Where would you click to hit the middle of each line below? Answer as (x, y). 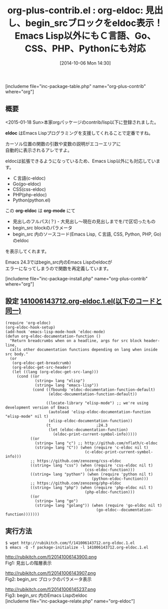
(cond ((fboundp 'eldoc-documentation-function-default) (94, 390)
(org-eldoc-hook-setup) (30, 327)
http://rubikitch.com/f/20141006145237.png (51, 589)
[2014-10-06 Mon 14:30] (85, 63)
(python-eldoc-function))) (120, 479)
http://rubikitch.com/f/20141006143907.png (51, 573)
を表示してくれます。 (27, 251)
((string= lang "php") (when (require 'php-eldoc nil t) (92, 487)
